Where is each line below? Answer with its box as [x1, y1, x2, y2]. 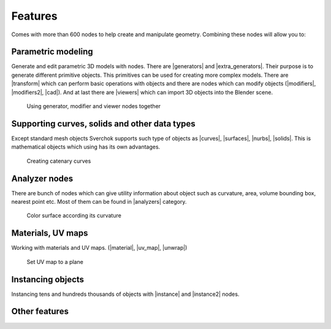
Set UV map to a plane [26, 258, 84, 265]
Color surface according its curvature [26, 212, 122, 219]
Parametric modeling [11, 47, 93, 57]
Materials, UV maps [11, 228, 88, 239]
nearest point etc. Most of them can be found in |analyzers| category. [11, 198, 187, 205]
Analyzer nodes [11, 173, 74, 184]
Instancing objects [11, 274, 85, 285]
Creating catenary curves [26, 157, 91, 164]
